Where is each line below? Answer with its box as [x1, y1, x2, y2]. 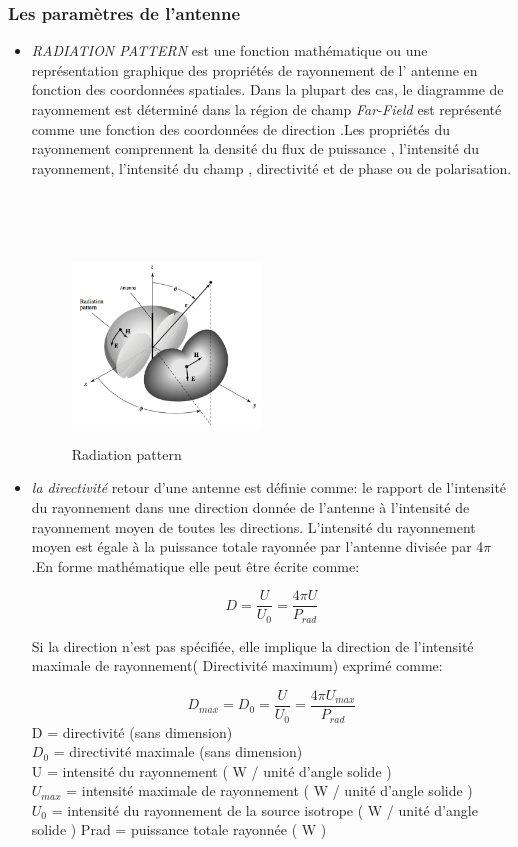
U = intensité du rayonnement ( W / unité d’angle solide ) [31, 760, 392, 781]
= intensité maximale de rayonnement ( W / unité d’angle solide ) [66, 780, 473, 801]
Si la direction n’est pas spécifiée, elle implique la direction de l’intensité [31, 635, 474, 656]
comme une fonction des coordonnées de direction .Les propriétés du [31, 118, 451, 139]
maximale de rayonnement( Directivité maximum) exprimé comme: [31, 655, 443, 676]
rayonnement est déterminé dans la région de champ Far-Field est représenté [31, 99, 502, 119]
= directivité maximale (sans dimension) [53, 741, 303, 762]
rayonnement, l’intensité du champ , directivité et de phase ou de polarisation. [31, 157, 512, 178]
